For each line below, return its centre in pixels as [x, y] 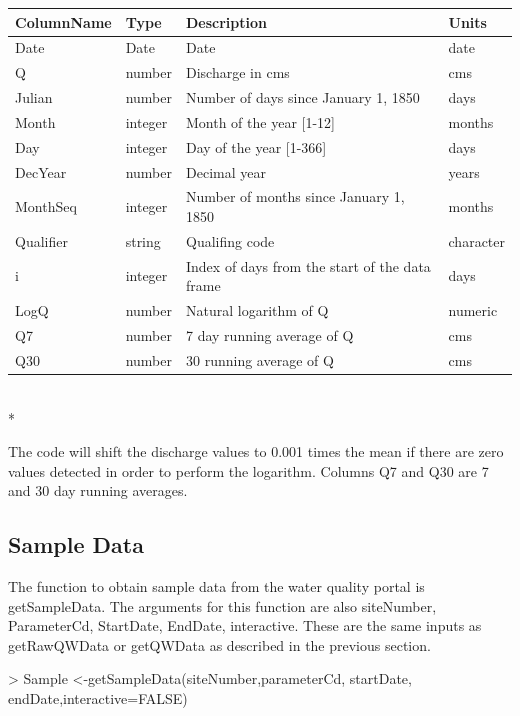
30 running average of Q [260, 359]
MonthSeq [46, 206]
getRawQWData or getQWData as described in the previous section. [219, 644]
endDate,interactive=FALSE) [98, 698]
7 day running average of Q [270, 334]
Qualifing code [230, 240]
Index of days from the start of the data [308, 265]
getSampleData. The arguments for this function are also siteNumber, [222, 605]
